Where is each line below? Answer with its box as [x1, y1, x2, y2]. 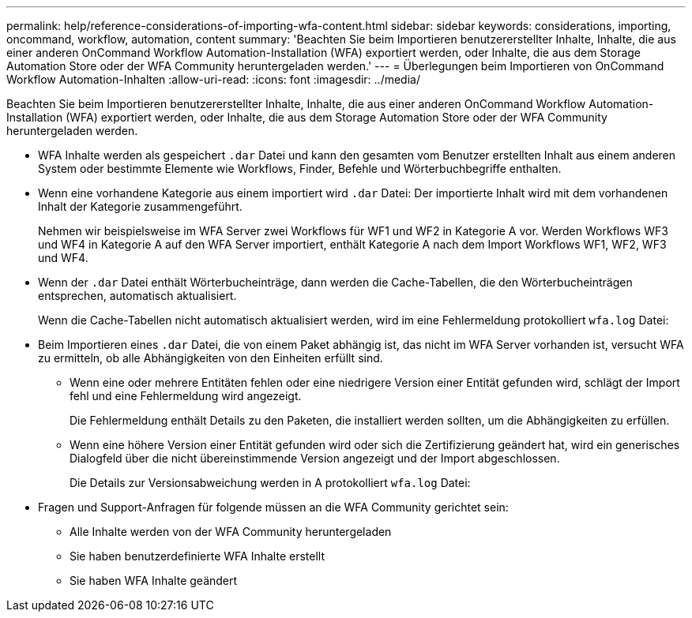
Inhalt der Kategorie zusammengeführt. [38, 200, 243, 213]
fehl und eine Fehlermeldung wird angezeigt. [70, 389, 302, 403]
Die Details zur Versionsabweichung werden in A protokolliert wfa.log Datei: [70, 476, 471, 489]
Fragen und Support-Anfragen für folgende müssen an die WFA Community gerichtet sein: [38, 500, 509, 514]
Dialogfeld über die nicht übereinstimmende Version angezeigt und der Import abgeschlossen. [70, 451, 560, 465]
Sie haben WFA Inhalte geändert [70, 574, 238, 587]
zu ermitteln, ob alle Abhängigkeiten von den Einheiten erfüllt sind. [38, 351, 383, 365]
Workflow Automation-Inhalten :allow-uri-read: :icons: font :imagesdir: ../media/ [6, 73, 420, 86]
